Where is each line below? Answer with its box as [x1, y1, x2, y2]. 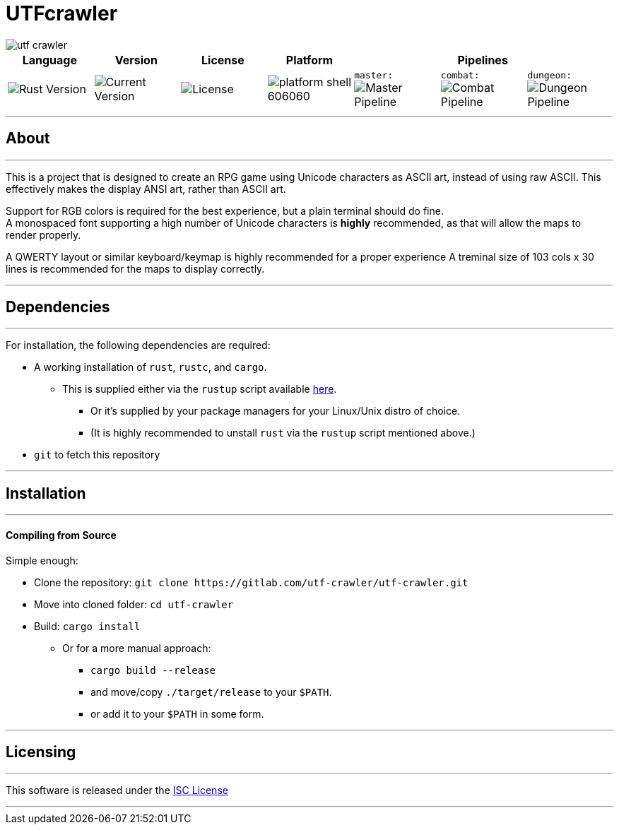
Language [22, 52, 77, 67]
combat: [440, 69, 480, 81]
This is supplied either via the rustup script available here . [62, 383, 337, 396]
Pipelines [457, 52, 508, 67]
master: [354, 69, 394, 81]
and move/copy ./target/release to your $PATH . [90, 685, 332, 698]
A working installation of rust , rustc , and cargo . [34, 361, 267, 374]
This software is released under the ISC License [6, 784, 228, 797]
